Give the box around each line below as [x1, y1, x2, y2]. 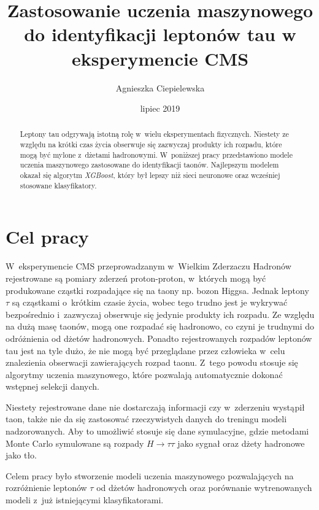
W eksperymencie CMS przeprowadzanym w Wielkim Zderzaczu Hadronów [6, 260, 291, 272]
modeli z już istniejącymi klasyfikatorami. [6, 493, 164, 506]
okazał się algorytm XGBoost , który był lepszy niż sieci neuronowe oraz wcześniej [20, 170, 280, 180]
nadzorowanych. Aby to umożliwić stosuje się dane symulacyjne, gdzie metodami [6, 425, 309, 438]
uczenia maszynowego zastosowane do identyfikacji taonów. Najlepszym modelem [20, 160, 279, 170]
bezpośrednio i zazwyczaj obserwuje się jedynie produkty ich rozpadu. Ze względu [6, 307, 315, 320]
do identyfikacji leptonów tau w [24, 21, 296, 47]
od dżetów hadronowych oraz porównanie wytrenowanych [96, 481, 312, 494]
